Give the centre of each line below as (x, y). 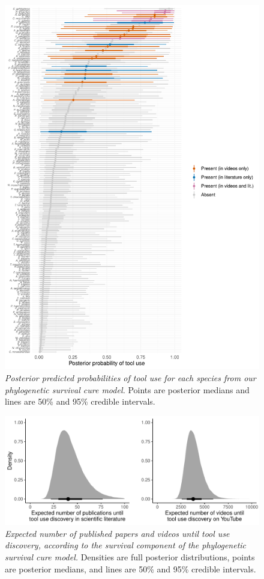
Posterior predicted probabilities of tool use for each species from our (130, 377)
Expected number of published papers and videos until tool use (117, 533)
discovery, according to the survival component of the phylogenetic (126, 545)
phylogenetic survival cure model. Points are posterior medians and (127, 389)
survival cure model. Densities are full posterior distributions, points (130, 556)
